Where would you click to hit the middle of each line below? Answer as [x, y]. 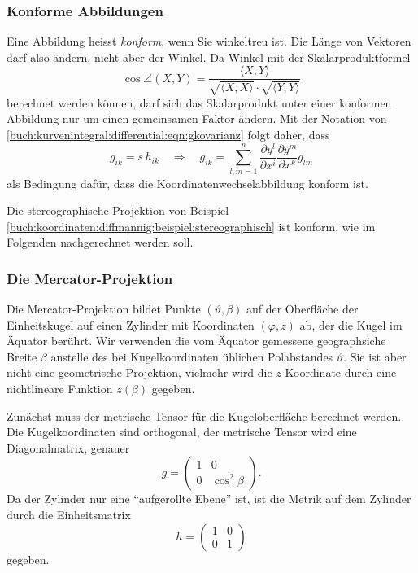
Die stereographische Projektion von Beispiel [118, 210]
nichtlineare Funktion [60, 389]
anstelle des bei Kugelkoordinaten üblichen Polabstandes [192, 356]
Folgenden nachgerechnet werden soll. [100, 242]
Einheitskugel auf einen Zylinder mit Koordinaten [131, 324]
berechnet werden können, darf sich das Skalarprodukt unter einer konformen [199, 102]
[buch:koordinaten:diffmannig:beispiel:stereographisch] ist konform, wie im [191, 226]
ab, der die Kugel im [351, 324]
